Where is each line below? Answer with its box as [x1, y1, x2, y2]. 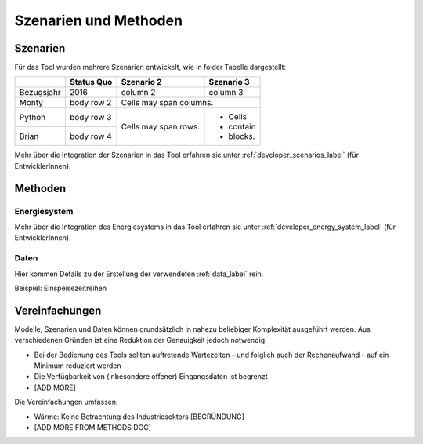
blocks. [228, 131, 255, 142]
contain [228, 122, 256, 133]
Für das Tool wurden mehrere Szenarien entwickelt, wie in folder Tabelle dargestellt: [14, 63, 286, 72]
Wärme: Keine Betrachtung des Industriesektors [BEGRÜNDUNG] [34, 412, 244, 421]
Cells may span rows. [121, 122, 201, 133]
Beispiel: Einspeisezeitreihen [14, 283, 107, 293]
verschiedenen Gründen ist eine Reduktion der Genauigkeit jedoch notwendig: [14, 336, 267, 345]
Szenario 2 [121, 77, 162, 88]
